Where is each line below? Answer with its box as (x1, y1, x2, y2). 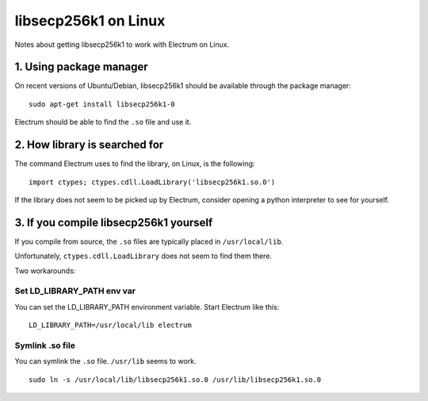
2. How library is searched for (14, 138, 164, 152)
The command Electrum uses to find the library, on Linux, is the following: (14, 159, 255, 168)
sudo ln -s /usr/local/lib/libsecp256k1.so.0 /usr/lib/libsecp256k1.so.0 (29, 375, 322, 384)
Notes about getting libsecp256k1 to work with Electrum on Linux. (14, 40, 230, 49)
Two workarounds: (14, 266, 76, 276)
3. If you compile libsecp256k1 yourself (14, 215, 213, 229)
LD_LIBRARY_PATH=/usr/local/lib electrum (29, 321, 192, 330)
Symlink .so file (14, 340, 75, 351)
